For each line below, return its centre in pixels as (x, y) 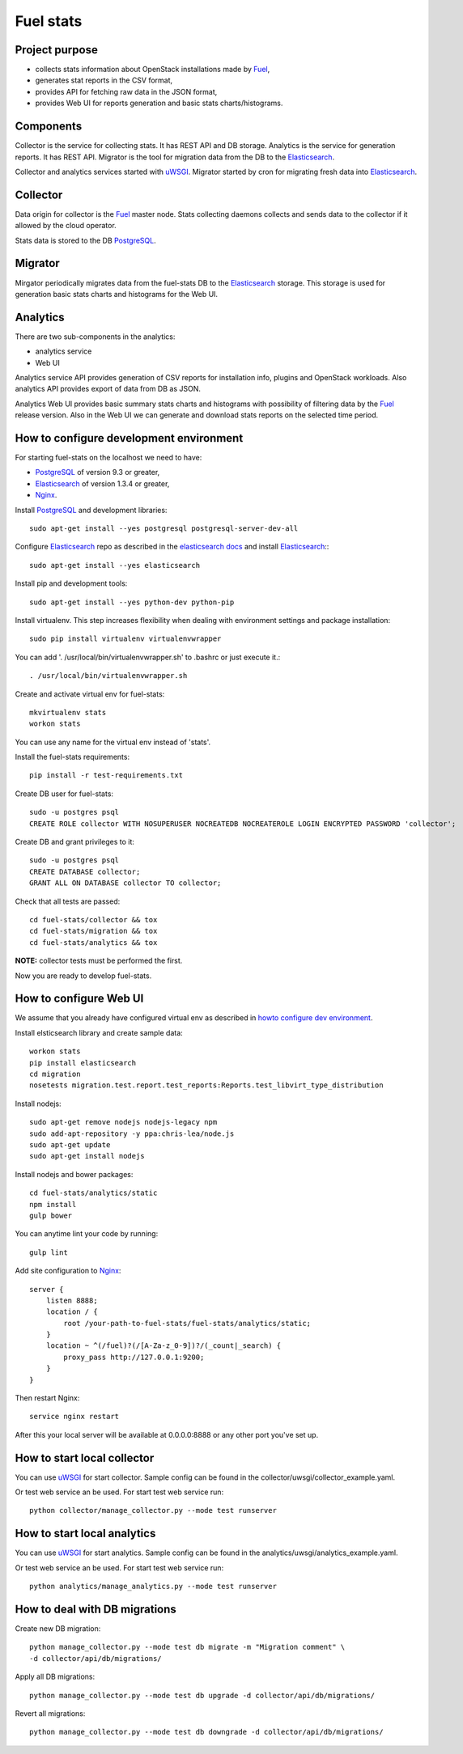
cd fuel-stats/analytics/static (93, 1193)
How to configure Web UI (79, 999)
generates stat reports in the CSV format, (104, 80)
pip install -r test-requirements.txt (106, 775)
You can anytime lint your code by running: (87, 1234)
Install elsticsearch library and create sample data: (99, 1032)
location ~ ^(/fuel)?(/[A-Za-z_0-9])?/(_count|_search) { (164, 1346)
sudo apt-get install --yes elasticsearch (115, 565)
